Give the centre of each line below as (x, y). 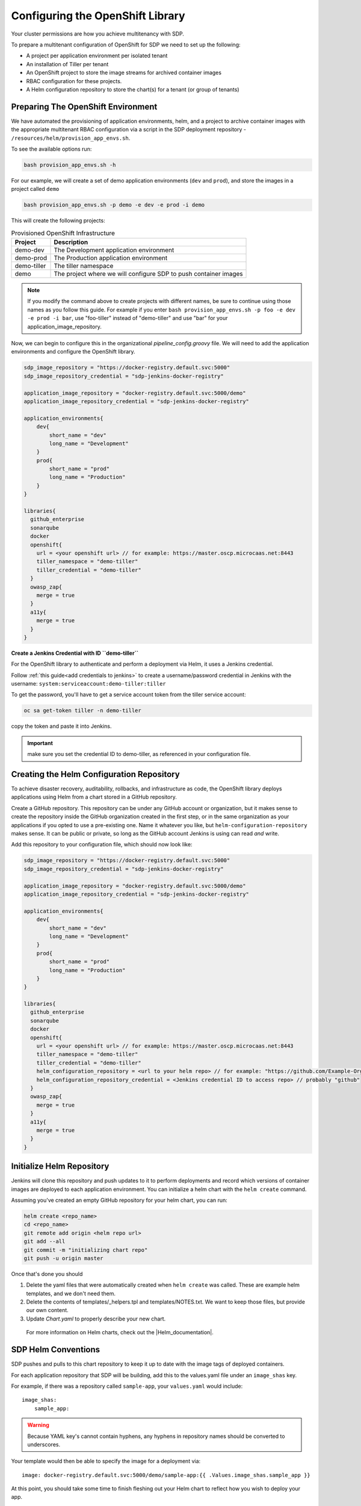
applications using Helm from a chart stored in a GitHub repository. (94, 797)
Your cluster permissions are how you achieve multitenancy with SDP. (98, 34)
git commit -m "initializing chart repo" (86, 1250)
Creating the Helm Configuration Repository (95, 774)
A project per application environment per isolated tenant (97, 56)
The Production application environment (111, 258)
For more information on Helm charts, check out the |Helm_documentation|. (120, 1333)
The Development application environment (114, 250)
